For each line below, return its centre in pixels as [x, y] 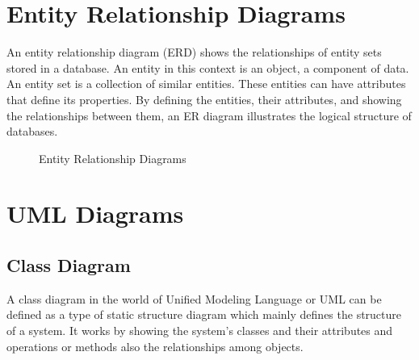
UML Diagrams [95, 213]
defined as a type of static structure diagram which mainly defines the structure [204, 314]
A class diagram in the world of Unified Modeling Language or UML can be [194, 298]
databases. [32, 131]
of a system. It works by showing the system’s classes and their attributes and [200, 331]
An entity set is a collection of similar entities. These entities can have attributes [206, 84]
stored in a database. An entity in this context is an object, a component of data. [208, 67]
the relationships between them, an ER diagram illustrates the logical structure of [209, 115]
